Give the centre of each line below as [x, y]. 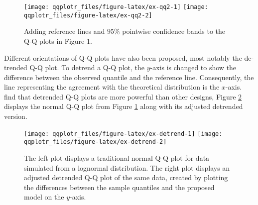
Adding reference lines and [64, 31]
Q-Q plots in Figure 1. [58, 41]
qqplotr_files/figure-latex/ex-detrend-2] [95, 142]
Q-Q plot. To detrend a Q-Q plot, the [87, 67]
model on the [44, 197]
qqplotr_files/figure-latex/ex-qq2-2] [88, 15]
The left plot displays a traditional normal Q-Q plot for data [117, 157]
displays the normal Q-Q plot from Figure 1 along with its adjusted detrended [124, 106]
